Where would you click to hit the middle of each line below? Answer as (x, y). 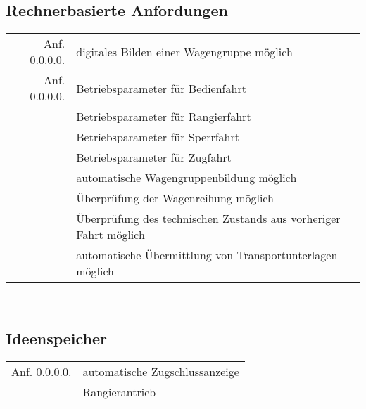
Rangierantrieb (119, 392)
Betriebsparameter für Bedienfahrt (161, 88)
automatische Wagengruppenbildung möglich (187, 178)
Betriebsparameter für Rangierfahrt (164, 117)
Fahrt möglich (111, 235)
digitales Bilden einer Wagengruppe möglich (184, 51)
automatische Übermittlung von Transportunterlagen (207, 255)
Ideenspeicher (57, 338)
